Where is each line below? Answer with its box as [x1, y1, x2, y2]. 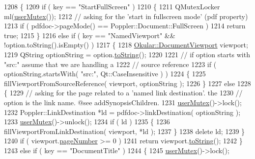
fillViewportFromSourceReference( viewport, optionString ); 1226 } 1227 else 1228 [4, 78, 251, 88]
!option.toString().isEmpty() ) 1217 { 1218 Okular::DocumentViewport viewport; [4, 40, 248, 50]
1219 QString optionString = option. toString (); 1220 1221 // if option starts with [4, 49, 250, 59]
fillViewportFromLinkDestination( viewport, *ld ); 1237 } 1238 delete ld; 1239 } [4, 126, 245, 136]
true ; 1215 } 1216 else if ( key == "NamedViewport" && [4, 30, 175, 40]
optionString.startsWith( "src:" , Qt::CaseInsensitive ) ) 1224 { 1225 [4, 68, 206, 79]
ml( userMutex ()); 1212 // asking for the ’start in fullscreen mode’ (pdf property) [4, 11, 248, 21]
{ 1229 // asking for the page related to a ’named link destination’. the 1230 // [4, 88, 243, 98]
